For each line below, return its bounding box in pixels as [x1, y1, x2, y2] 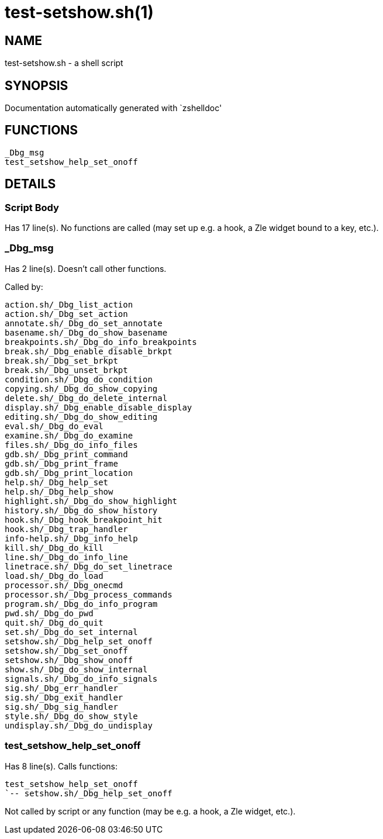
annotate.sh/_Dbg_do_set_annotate [5, 318, 163, 328]
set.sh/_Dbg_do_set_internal [5, 627, 138, 637]
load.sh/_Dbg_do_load [5, 571, 103, 581]
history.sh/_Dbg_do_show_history [5, 505, 158, 515]
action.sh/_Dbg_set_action [5, 309, 128, 319]
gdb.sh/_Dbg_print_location [5, 468, 133, 478]
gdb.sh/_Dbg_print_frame [5, 458, 118, 468]
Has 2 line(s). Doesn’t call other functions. [5, 263, 167, 274]
